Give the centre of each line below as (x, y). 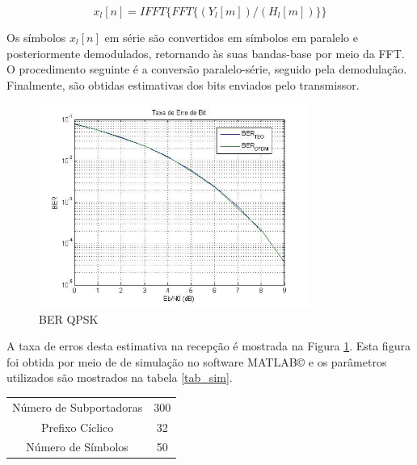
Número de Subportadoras (78, 406)
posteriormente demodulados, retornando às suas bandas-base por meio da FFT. (206, 53)
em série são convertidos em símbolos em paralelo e (231, 37)
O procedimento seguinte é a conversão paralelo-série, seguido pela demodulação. (207, 69)
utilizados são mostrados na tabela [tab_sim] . (120, 377)
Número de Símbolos (77, 447)
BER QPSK (69, 318)
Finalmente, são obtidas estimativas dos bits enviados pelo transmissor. (183, 84)
